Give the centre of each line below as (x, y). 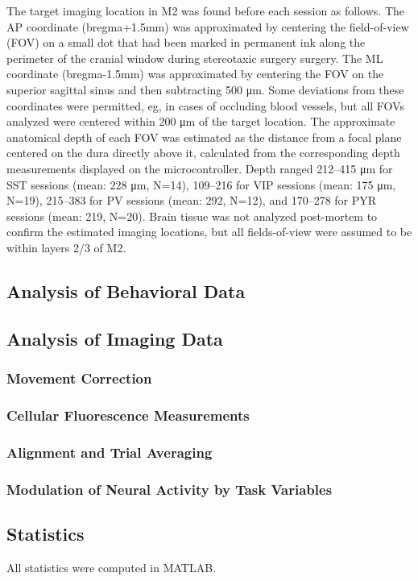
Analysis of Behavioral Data (126, 290)
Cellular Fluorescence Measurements (128, 415)
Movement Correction (79, 378)
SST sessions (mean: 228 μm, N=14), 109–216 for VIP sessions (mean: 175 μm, (201, 184)
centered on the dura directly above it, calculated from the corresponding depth (203, 153)
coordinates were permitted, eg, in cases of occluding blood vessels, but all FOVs (205, 105)
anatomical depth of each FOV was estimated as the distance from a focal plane (204, 137)
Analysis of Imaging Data (115, 338)
